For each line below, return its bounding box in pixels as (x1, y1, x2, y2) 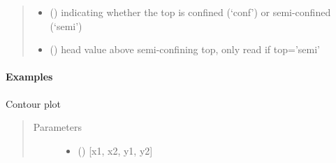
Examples (6, 69, 53, 84)
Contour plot (6, 96, 61, 111)
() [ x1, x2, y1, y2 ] (78, 143, 153, 157)
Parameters (33, 120, 82, 134)
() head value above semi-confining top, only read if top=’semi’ (50, 42, 320, 57)
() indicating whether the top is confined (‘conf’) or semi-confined (50, 5, 331, 19)
